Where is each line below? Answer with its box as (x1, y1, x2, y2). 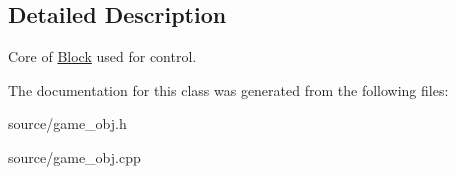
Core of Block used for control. (8, 46, 197, 67)
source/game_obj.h (8, 113, 127, 134)
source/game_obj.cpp (8, 146, 141, 167)
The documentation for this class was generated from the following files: (8, 79, 449, 100)
